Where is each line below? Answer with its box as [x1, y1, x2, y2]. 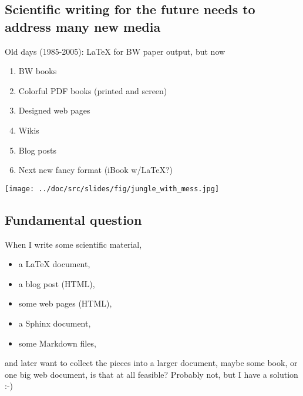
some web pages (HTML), [18, 297, 112, 310]
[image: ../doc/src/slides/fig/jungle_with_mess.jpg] [5, 184, 220, 193]
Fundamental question [5, 210, 142, 228]
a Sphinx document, [18, 317, 91, 329]
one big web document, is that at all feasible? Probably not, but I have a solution [5, 368, 298, 380]
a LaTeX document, [18, 258, 90, 270]
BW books [18, 65, 57, 77]
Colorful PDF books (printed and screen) [18, 84, 167, 96]
